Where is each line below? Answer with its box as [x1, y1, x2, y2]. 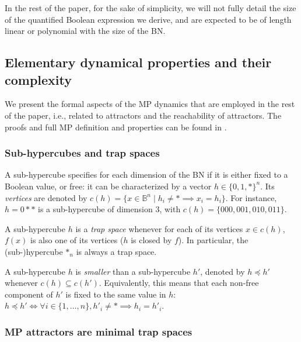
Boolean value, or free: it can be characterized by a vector [5, 179, 212, 192]
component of [5, 288, 53, 300]
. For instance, [225, 191, 277, 203]
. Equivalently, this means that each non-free [99, 277, 259, 289]
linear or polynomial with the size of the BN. [5, 25, 166, 37]
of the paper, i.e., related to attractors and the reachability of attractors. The [5, 109, 282, 121]
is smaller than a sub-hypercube [75, 265, 191, 277]
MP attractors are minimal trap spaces [5, 324, 192, 338]
